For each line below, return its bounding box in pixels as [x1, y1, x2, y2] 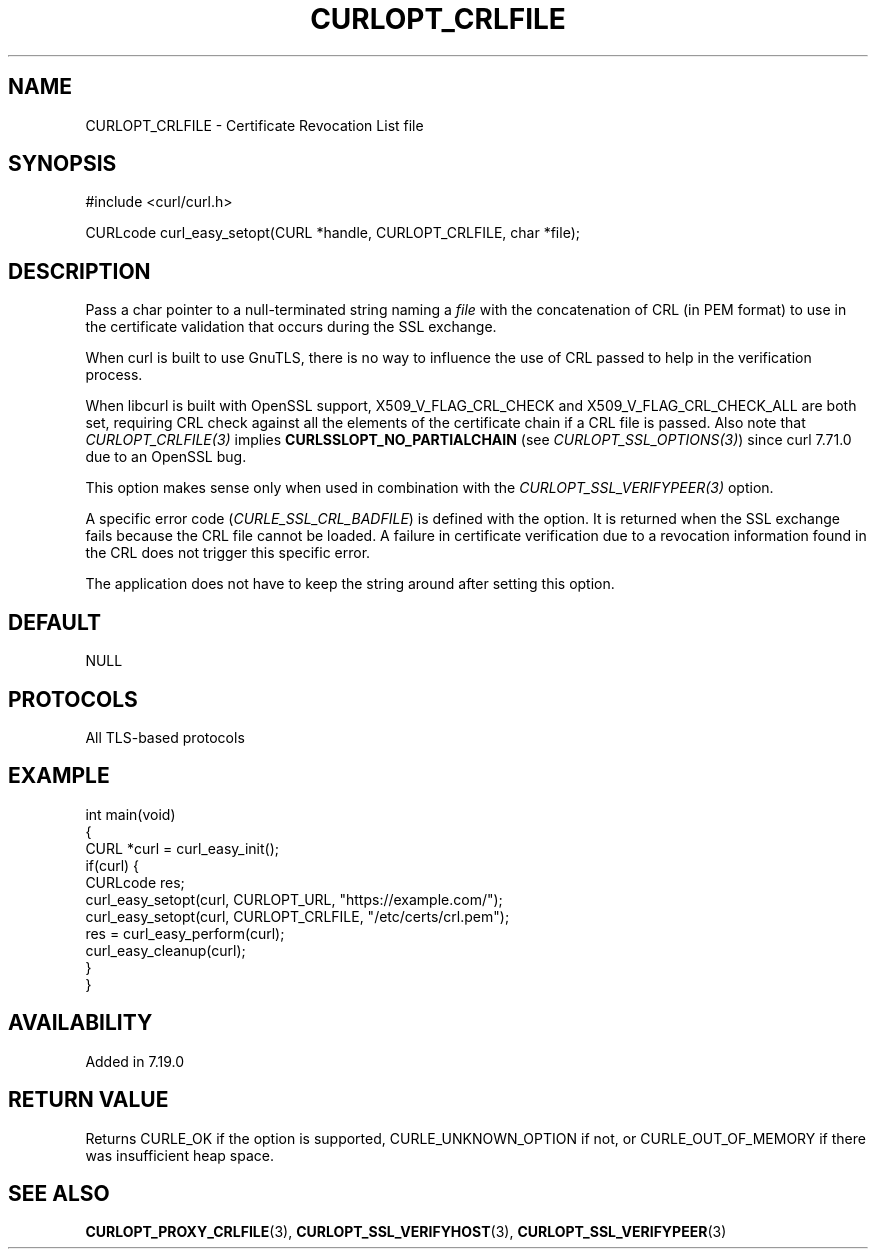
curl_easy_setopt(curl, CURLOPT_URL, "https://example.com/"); [85, 890, 503, 908]
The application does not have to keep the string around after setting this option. [85, 575, 615, 593]
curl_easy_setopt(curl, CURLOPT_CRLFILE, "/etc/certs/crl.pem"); [85, 907, 510, 925]
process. [85, 366, 143, 384]
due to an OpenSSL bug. [85, 448, 247, 466]
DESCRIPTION [8, 258, 151, 284]
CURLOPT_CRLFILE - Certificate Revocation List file [85, 116, 424, 134]
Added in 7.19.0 [85, 1052, 184, 1070]
